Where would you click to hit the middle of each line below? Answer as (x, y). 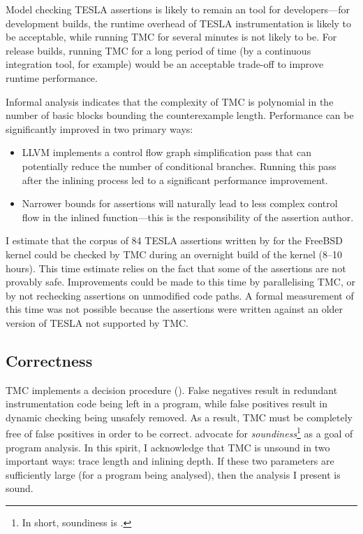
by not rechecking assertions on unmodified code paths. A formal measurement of (180, 295)
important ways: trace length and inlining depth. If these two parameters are (170, 461)
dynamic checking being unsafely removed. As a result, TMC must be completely (179, 417)
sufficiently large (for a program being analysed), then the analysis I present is (173, 474)
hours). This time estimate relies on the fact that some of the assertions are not (176, 268)
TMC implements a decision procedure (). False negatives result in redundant (172, 389)
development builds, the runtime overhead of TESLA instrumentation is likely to (179, 23)
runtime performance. (52, 77)
